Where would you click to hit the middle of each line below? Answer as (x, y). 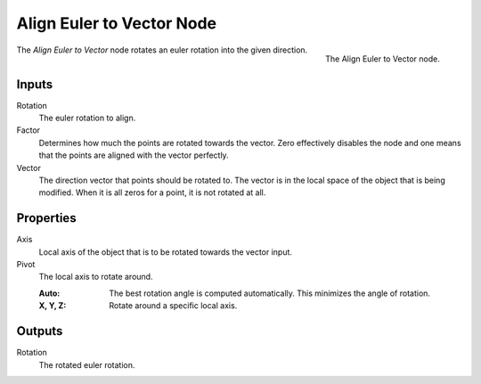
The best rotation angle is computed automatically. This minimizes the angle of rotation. (270, 293)
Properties (46, 218)
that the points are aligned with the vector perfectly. (134, 155)
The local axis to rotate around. (96, 277)
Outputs (40, 331)
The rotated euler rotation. (87, 364)
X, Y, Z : (53, 306)
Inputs (35, 84)
